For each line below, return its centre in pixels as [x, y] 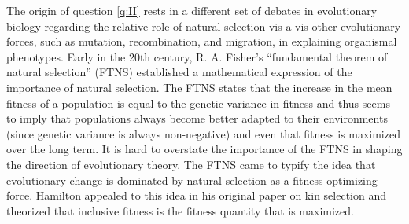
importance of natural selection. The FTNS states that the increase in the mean [199, 87]
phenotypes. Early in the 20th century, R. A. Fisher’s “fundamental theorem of [197, 56]
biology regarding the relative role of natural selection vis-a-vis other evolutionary [204, 26]
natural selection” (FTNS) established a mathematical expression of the [179, 72]
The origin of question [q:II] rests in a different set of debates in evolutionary [192, 10]
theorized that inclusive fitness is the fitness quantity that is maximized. [180, 210]
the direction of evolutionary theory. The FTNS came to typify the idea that [191, 164]
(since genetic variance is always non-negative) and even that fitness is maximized [203, 133]
